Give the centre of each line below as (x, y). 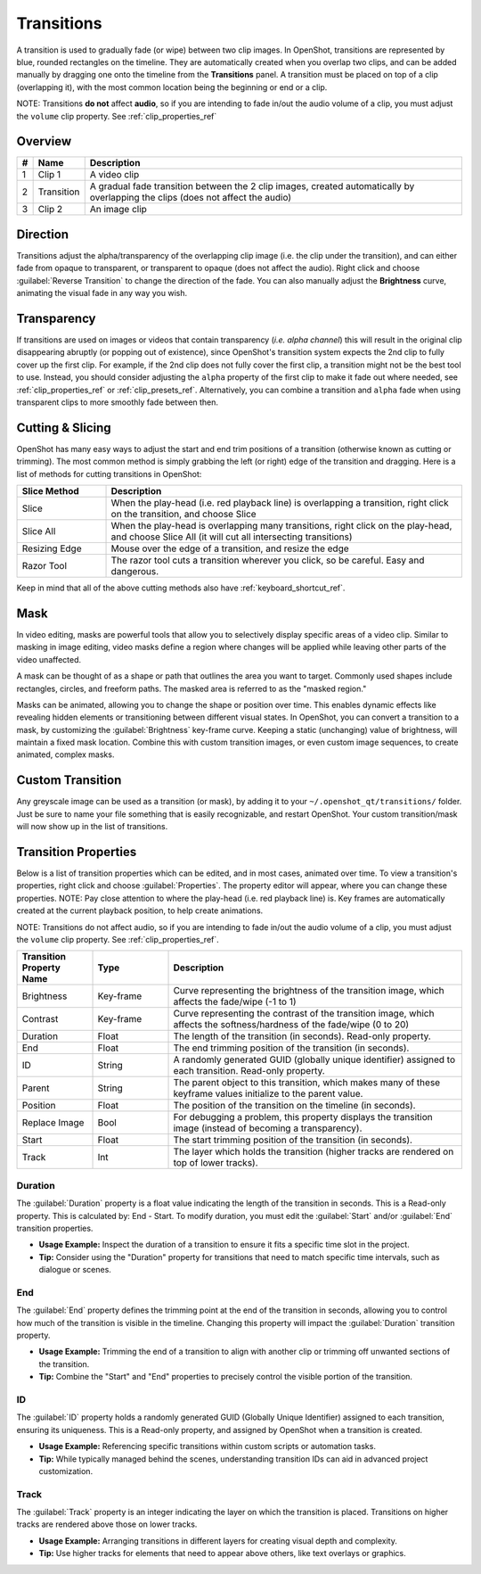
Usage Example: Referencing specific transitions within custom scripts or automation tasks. (207, 1446)
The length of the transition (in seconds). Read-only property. (302, 1036)
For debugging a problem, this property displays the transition (303, 1117)
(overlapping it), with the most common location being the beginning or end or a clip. (172, 87)
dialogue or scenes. (75, 1270)
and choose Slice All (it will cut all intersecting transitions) (232, 537)
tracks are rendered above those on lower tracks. (107, 1524)
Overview (44, 141)
